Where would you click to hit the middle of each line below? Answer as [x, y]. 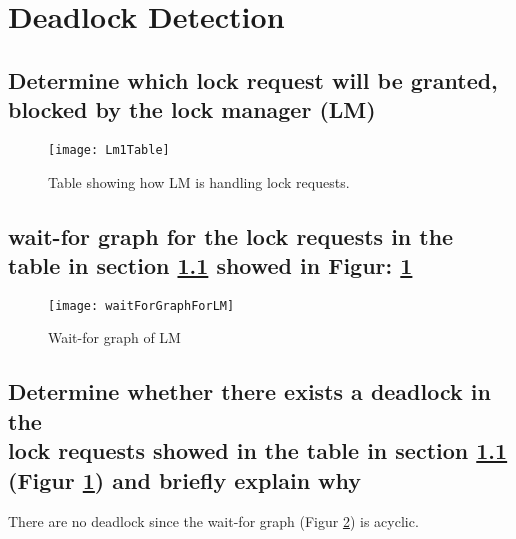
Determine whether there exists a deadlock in [249, 391]
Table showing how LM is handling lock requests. [199, 181]
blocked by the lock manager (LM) [192, 109]
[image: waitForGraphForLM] [141, 305]
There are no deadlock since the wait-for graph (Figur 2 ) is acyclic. [213, 521]
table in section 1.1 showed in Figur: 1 [210, 265]
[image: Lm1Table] [109, 149]
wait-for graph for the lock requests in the [231, 235]
